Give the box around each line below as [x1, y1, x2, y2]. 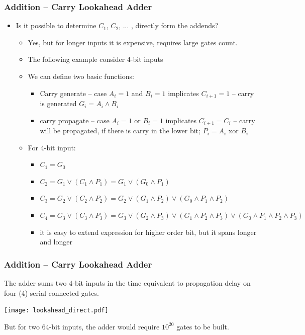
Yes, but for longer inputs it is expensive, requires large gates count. [28, 37, 238, 47]
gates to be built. [176, 321, 229, 331]
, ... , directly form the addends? [119, 20, 219, 31]
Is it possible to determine [16, 20, 96, 31]
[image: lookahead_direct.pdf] [4, 307, 109, 314]
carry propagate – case [40, 115, 110, 125]
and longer [40, 236, 73, 247]
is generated [40, 98, 77, 109]
